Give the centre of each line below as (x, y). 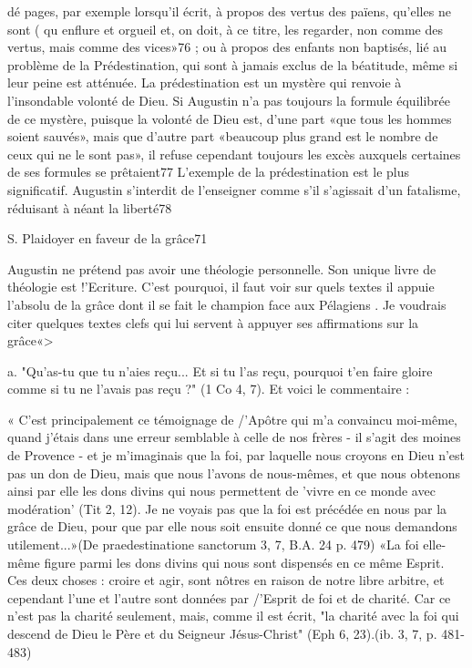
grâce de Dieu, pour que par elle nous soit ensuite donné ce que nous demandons (232, 526)
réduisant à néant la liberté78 (90, 207)
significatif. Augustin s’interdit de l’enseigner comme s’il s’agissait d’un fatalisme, (234, 189)
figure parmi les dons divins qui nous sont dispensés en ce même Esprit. (244, 562)
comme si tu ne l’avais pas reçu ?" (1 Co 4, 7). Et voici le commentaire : (209, 389)
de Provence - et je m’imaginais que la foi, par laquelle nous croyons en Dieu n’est (236, 455)
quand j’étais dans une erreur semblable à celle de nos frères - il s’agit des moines (234, 437)
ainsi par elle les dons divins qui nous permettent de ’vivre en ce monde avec (221, 491)
